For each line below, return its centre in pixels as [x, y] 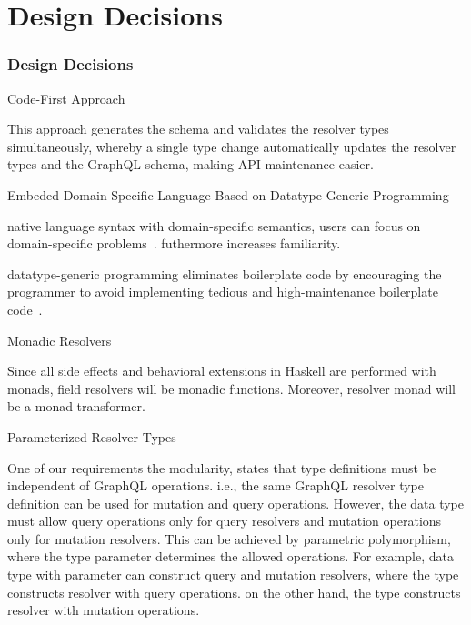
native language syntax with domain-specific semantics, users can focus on [214, 225]
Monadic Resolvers [60, 340]
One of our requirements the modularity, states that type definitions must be [222, 467]
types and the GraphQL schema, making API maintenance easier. [190, 164]
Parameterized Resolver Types [92, 436]
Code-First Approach [66, 98]
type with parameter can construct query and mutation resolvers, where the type [233, 575]
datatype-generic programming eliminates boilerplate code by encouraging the [225, 273]
